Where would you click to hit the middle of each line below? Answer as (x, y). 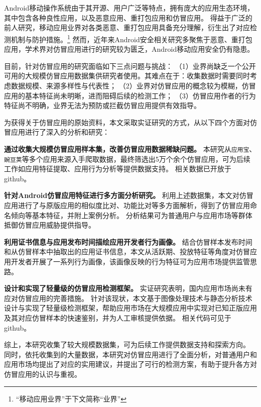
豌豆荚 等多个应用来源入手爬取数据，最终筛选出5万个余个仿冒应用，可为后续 (127, 159)
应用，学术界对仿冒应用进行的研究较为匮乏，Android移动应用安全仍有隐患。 (129, 49)
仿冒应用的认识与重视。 (43, 374)
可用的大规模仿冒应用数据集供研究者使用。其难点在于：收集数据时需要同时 (127, 76)
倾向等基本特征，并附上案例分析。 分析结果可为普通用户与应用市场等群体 (132, 215)
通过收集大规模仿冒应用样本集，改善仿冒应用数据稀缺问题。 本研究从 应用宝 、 (130, 148)
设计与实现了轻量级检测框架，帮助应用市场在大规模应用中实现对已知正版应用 (130, 308)
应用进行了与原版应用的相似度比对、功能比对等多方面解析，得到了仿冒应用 (127, 205)
